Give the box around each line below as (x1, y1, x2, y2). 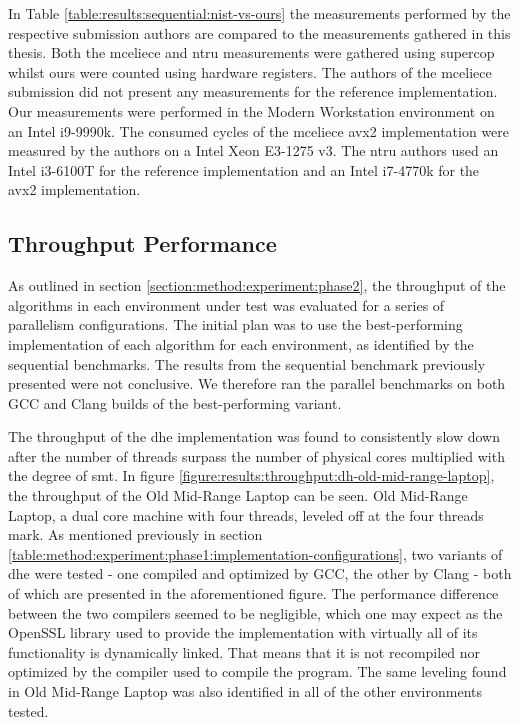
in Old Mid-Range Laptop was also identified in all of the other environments (8, 681, 482, 702)
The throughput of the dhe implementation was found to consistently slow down (8, 426, 500, 447)
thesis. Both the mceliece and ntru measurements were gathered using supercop (8, 42, 495, 63)
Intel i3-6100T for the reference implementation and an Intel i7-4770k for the (8, 159, 480, 180)
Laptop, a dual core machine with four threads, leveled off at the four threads (8, 504, 484, 525)
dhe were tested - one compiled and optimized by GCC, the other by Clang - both (8, 563, 512, 584)
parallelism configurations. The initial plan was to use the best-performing (8, 314, 463, 335)
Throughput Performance (8, 228, 277, 259)
